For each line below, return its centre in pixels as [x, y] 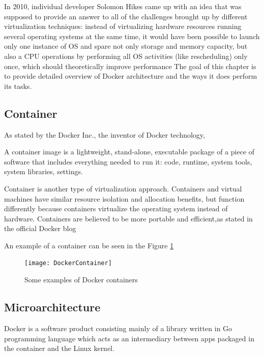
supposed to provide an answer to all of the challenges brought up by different [126, 16]
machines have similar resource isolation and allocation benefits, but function [124, 198]
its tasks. [18, 86]
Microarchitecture [52, 307]
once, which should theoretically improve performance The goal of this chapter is [130, 66]
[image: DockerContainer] [68, 263]
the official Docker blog [40, 228]
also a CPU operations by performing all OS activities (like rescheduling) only [126, 56]
